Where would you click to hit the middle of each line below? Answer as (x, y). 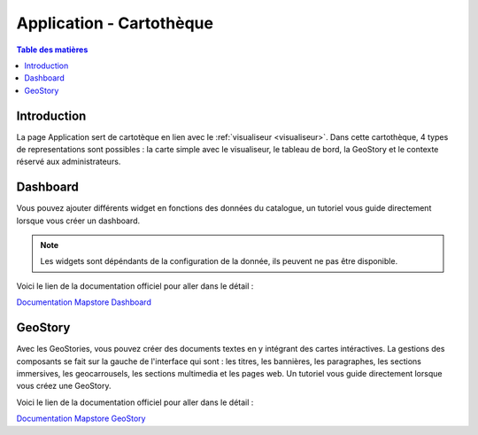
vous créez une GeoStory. (64, 386)
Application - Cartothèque (115, 23)
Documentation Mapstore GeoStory (81, 419)
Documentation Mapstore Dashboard (84, 302)
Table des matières (52, 50)
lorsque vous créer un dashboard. (78, 221)
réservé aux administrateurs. (69, 162)
